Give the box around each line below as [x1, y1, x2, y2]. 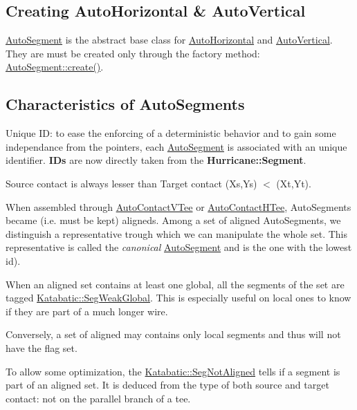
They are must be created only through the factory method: [6, 46, 260, 60]
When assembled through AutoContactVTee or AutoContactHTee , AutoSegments [6, 199, 351, 214]
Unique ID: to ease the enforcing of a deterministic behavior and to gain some [6, 126, 336, 140]
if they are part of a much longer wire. [6, 304, 168, 318]
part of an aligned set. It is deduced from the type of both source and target [6, 378, 329, 392]
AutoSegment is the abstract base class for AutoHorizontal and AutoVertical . [6, 32, 333, 47]
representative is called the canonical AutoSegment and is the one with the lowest [6, 240, 352, 254]
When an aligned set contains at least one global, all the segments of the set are [6, 277, 345, 291]
